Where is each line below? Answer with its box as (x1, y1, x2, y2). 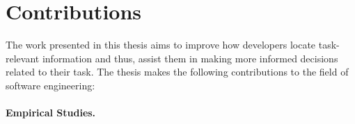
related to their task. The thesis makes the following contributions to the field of (6, 64, 349, 79)
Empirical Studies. (6, 105, 96, 120)
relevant (6, 51, 40, 65)
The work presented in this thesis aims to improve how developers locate (6, 37, 316, 52)
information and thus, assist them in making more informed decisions (42, 51, 338, 65)
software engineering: (6, 78, 95, 92)
